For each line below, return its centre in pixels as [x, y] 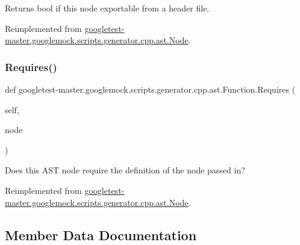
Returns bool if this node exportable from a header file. [107, 8]
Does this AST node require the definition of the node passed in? [125, 170]
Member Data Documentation [101, 234]
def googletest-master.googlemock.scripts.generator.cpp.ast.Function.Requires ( [150, 89]
